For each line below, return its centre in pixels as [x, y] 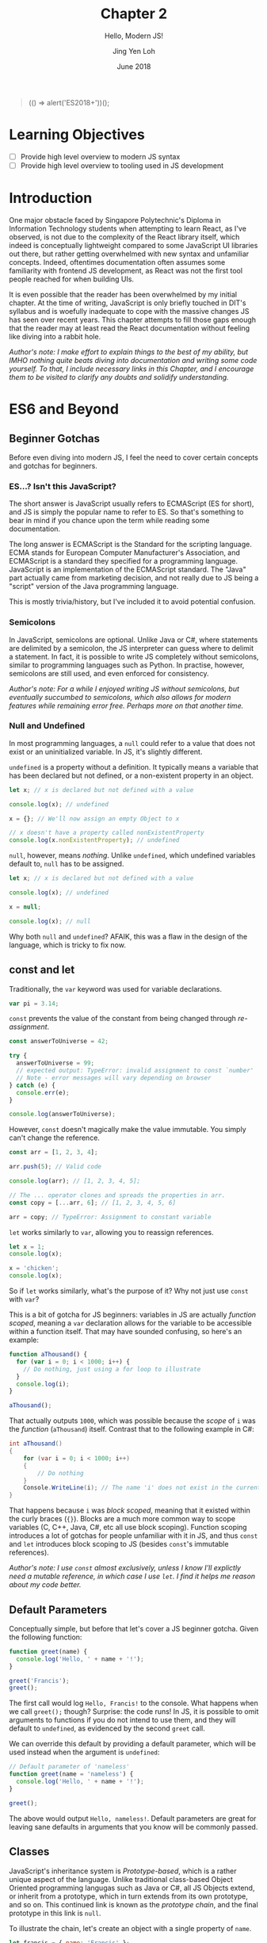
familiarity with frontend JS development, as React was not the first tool [126, 270]
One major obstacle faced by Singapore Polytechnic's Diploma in [115, 220]
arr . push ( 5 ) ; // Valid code [55, 1167]
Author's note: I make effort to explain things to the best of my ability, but [129, 352]
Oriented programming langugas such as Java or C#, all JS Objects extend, [132, 1888]
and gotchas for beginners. [53, 465]
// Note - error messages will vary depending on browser [114, 1078]
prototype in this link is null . [55, 1913]
